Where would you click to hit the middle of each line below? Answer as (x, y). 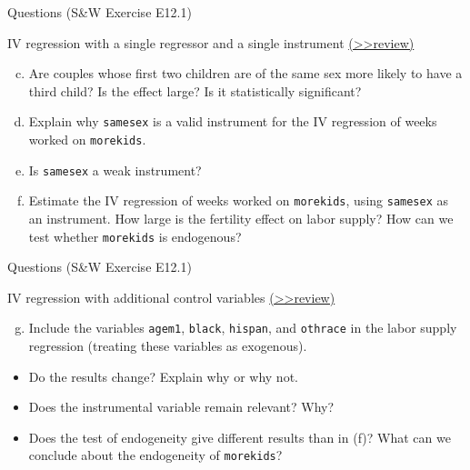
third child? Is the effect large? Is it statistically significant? (195, 90)
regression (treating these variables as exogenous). (168, 346)
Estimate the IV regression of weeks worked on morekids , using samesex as (239, 200)
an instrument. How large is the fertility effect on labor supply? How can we (241, 218)
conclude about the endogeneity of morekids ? (155, 455)
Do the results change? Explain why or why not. (163, 376)
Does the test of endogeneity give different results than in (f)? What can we (240, 437)
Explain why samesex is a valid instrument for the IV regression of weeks (233, 121)
